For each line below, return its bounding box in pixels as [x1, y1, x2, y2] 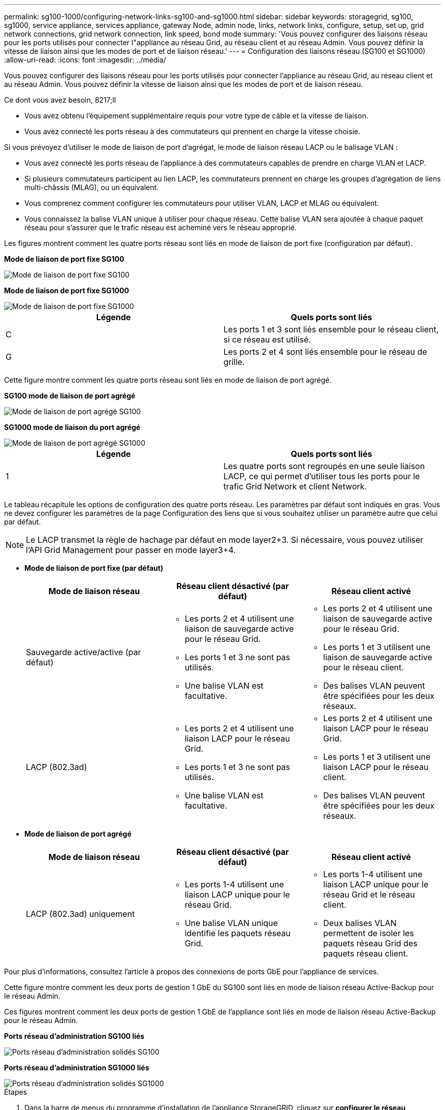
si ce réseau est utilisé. [224, 334, 311, 345]
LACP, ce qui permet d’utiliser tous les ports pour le [224, 471, 420, 481]
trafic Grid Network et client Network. [224, 481, 367, 491]
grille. [224, 357, 245, 367]
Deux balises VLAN [323, 918, 397, 928]
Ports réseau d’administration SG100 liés [4, 1032, 145, 1040]
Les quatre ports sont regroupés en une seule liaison [224, 461, 425, 471]
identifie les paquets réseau [184, 928, 291, 938]
